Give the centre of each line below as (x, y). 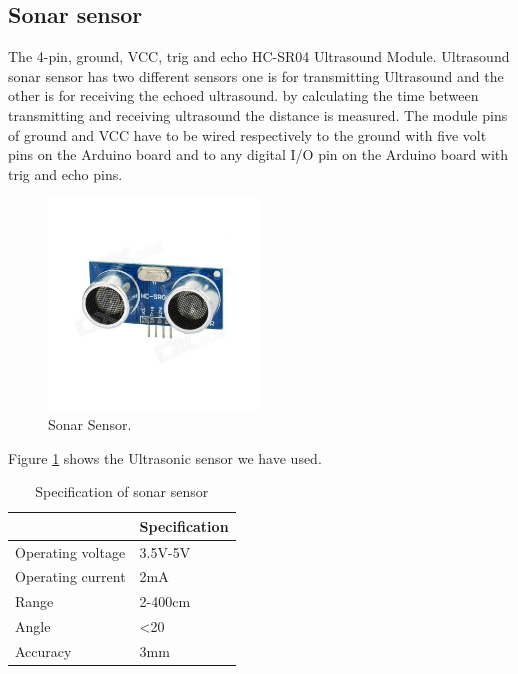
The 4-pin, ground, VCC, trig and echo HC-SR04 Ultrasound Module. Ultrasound (259, 56)
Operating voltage (70, 551)
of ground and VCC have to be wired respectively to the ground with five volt (247, 134)
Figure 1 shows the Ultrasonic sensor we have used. (165, 457)
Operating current (70, 576)
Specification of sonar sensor (122, 491)
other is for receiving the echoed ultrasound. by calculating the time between (243, 95)
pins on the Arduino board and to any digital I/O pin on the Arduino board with (258, 154)
